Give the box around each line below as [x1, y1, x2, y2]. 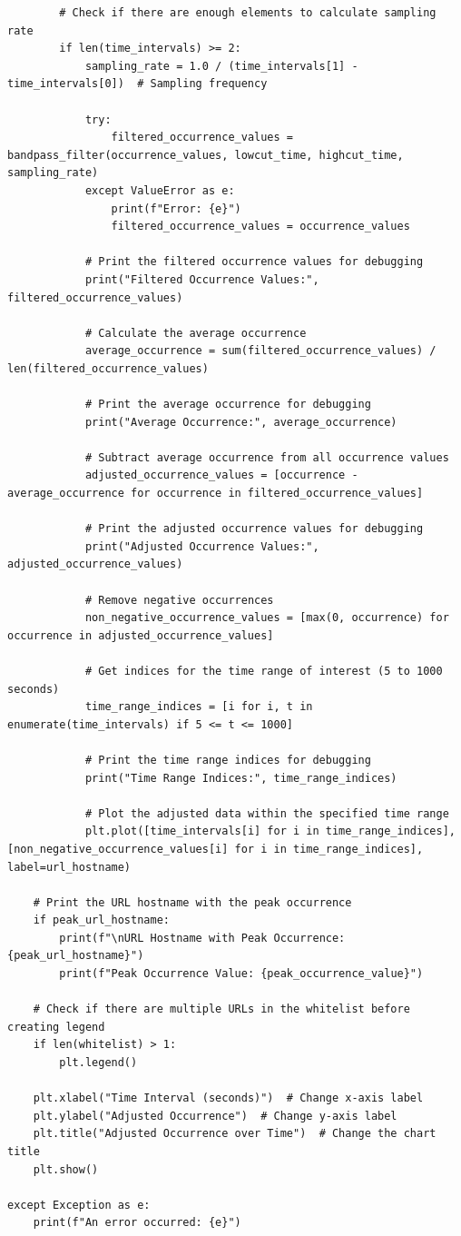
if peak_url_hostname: [33, 914, 170, 927]
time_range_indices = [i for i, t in [84, 700, 313, 714]
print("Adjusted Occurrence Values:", [84, 539, 319, 553]
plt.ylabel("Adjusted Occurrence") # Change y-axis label [33, 1109, 397, 1122]
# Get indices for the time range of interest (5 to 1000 [84, 664, 443, 677]
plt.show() [33, 1162, 99, 1176]
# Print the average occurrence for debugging [84, 398, 371, 411]
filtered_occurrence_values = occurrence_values [111, 220, 410, 233]
